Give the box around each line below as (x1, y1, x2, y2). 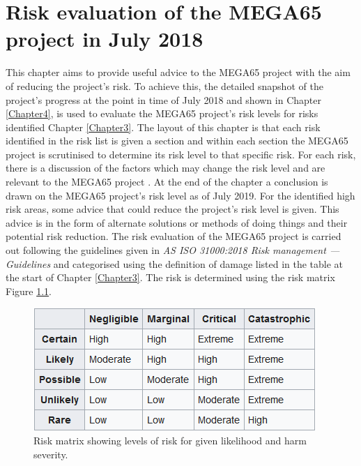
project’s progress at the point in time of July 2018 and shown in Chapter (6, 92, 321, 107)
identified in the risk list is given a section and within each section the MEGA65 (6, 133, 348, 148)
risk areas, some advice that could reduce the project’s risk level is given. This (6, 202, 339, 216)
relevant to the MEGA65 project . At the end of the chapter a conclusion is (6, 174, 328, 189)
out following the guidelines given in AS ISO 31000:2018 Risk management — (6, 243, 340, 257)
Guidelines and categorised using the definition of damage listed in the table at (6, 256, 344, 271)
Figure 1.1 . (6, 283, 52, 298)
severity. (33, 446, 68, 461)
